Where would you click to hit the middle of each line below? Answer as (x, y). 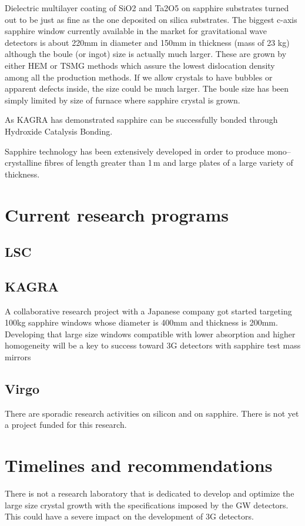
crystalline (23, 163)
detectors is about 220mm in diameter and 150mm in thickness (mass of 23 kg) (147, 42)
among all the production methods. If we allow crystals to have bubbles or (139, 77)
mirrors (18, 357)
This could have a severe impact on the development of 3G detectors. (129, 516)
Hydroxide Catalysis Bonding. (59, 131)
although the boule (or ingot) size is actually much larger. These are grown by (146, 54)
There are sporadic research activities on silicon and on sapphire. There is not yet (152, 413)
